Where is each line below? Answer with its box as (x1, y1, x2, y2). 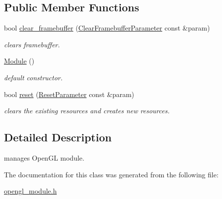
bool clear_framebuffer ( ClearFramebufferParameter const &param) (4, 23, 210, 33)
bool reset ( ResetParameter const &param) (4, 89, 135, 99)
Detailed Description (4, 130, 112, 145)
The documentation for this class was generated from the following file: (4, 169, 219, 179)
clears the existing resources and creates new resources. (4, 105, 170, 116)
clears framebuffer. (4, 39, 60, 49)
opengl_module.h (4, 186, 57, 196)
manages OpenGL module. (4, 152, 84, 163)
